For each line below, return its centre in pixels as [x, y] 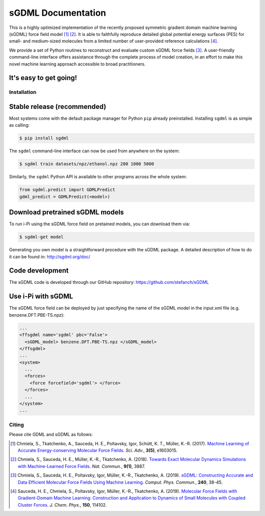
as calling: [19, 125]
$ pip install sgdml [44, 138]
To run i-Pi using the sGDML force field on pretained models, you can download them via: [100, 224]
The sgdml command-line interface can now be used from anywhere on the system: [94, 151]
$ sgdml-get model [41, 237]
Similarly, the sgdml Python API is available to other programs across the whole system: [98, 177]
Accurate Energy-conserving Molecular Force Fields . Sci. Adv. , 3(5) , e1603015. [98, 450]
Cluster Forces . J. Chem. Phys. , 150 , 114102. [63, 505]
